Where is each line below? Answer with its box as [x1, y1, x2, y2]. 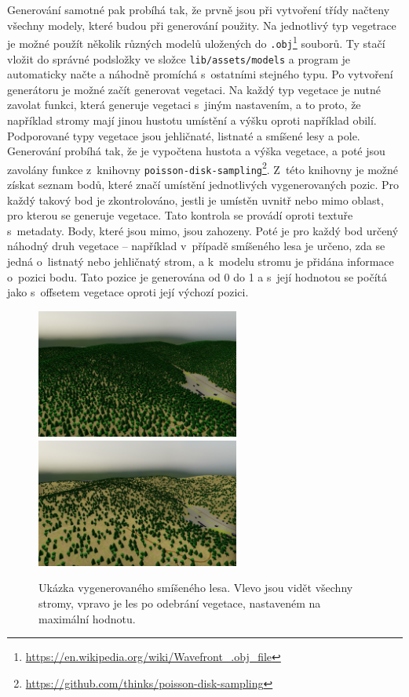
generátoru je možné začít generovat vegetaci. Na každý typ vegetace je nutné [7, 81, 382, 97]
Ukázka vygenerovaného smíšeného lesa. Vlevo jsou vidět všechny [38, 579, 353, 596]
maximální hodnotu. [38, 610, 136, 626]
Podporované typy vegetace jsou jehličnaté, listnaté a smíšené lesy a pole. [7, 127, 360, 143]
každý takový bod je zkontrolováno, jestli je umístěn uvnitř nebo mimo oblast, [7, 191, 384, 208]
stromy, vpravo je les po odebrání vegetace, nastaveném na [38, 594, 321, 611]
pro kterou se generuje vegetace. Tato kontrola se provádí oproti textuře [7, 207, 353, 223]
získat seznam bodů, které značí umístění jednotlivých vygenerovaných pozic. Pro [7, 176, 400, 193]
